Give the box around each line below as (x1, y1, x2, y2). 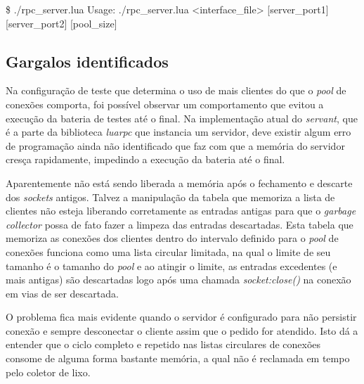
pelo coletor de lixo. (6, 364, 91, 379)
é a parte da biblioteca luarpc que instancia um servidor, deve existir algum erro (6, 124, 351, 139)
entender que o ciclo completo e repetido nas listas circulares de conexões (6, 337, 321, 352)
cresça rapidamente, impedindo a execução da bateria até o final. (6, 152, 285, 167)
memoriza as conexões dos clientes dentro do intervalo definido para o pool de (6, 231, 339, 245)
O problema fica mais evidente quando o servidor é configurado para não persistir (6, 309, 357, 324)
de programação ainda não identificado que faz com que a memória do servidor (6, 138, 345, 153)
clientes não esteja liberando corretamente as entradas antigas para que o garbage (6, 203, 356, 218)
